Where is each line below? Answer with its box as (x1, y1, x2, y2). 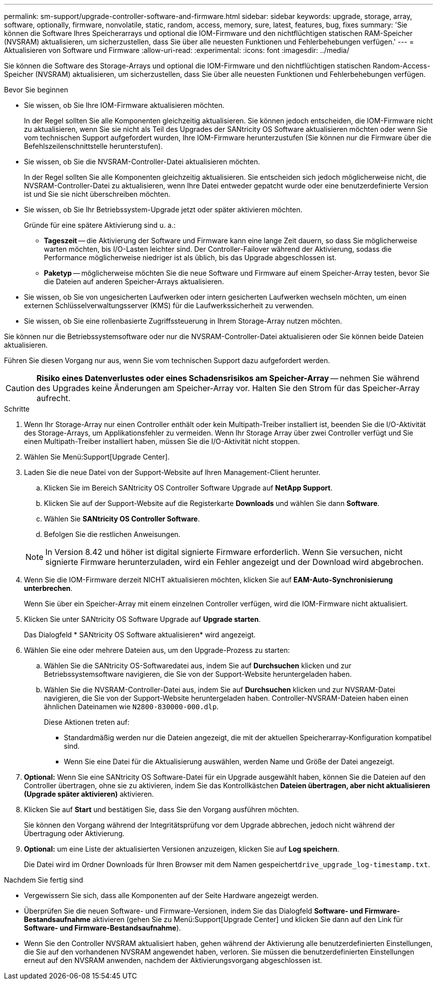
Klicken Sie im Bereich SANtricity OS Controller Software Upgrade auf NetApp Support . (44, 484, 333, 492)
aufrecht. (36, 393, 71, 403)
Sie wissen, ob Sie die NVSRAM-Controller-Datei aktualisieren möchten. (24, 157, 260, 166)
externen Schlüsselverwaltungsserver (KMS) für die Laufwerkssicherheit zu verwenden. (24, 301, 314, 310)
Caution (5, 383, 35, 393)
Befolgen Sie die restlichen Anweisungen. (44, 530, 181, 538)
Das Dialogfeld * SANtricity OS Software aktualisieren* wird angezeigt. (24, 630, 256, 639)
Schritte (4, 405, 30, 413)
